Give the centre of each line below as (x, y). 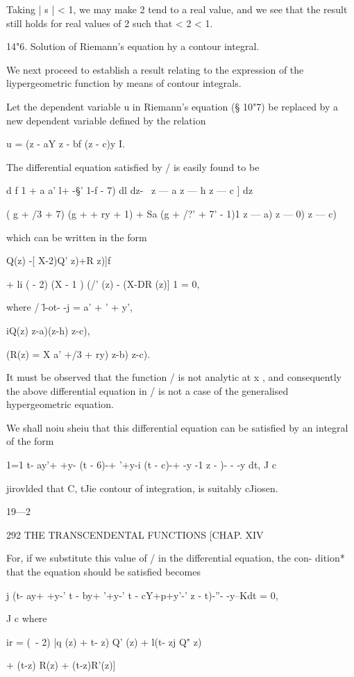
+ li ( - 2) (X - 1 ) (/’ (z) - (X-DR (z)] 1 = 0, (103, 283)
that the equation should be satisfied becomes (103, 572)
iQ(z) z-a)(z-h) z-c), (48, 330)
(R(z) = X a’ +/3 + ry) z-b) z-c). (78, 353)
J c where (27, 618)
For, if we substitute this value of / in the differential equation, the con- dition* (176, 558)
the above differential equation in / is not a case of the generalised (147, 390)
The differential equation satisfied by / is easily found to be (133, 166)
